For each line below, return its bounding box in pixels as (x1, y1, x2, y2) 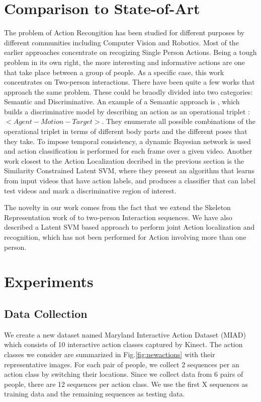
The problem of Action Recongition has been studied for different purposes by (4, 27, 245, 38)
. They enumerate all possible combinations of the (102, 116, 255, 126)
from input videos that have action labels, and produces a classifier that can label (4, 175, 255, 186)
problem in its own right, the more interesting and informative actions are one (4, 56, 245, 67)
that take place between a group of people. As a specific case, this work (4, 66, 224, 77)
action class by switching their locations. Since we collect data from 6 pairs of (4, 369, 243, 379)
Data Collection (4, 305, 88, 321)
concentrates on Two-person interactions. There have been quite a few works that (4, 77, 255, 87)
